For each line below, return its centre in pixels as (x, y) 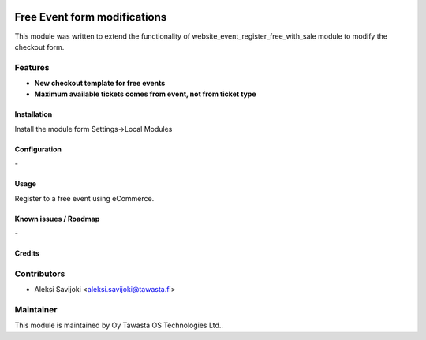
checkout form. (39, 47)
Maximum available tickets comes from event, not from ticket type (145, 94)
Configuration (38, 149)
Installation (34, 114)
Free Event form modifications (91, 17)
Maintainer (36, 309)
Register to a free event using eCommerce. (84, 198)
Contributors (40, 274)
